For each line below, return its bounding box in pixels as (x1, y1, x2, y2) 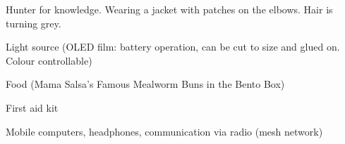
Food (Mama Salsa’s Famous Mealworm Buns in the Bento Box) (6, 77, 285, 91)
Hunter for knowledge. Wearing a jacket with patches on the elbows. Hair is (6, 2, 333, 16)
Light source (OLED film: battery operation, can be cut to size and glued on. (6, 39, 340, 54)
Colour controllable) (6, 53, 92, 67)
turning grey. (6, 15, 61, 30)
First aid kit (6, 100, 59, 114)
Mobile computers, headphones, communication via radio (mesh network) (6, 124, 323, 138)
